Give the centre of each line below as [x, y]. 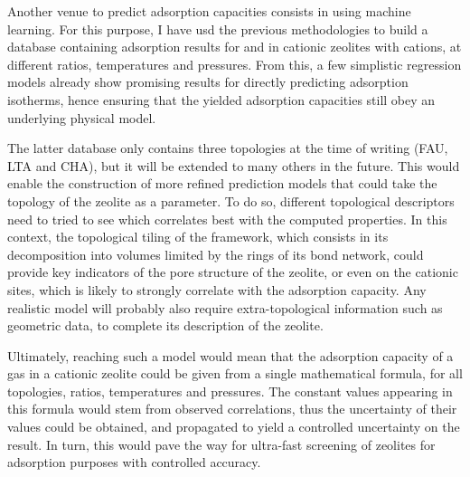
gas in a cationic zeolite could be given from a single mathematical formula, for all [235, 373]
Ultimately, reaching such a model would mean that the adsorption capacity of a [230, 355]
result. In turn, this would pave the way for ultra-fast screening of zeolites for [221, 444]
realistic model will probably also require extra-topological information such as [225, 307]
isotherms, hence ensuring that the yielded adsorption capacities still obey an [221, 99]
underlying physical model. [82, 117]
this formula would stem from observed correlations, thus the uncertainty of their [232, 409]
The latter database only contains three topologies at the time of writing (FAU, [228, 148]
